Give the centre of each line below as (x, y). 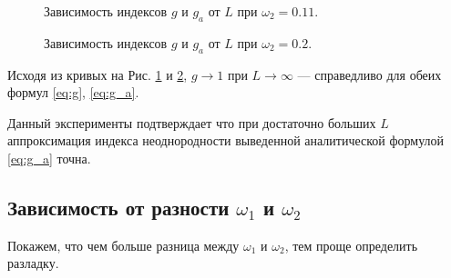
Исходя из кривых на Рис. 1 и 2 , (97, 74)
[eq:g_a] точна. (49, 158)
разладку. (33, 263)
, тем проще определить (351, 245)
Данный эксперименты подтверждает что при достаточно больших (192, 122)
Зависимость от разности (118, 207)
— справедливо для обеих (369, 74)
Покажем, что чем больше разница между (123, 245)
